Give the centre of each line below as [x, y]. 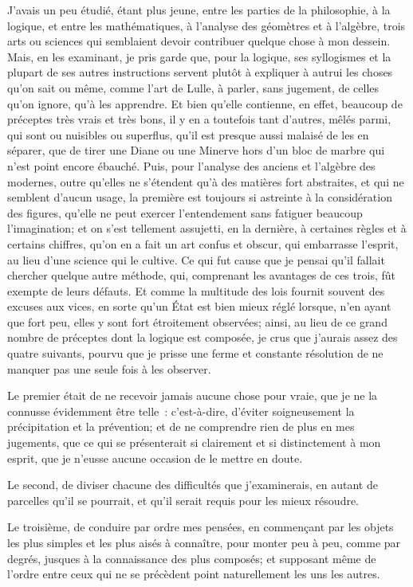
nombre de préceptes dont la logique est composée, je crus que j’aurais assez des [203, 337]
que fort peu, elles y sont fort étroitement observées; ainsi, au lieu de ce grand [197, 321]
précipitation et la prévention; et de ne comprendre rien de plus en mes [181, 427]
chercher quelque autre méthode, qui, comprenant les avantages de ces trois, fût [201, 275]
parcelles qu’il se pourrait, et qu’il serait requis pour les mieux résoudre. [183, 500]
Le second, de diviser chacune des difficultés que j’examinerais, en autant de [193, 485]
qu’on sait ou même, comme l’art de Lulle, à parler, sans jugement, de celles [193, 87]
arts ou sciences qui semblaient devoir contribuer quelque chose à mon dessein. [199, 41]
